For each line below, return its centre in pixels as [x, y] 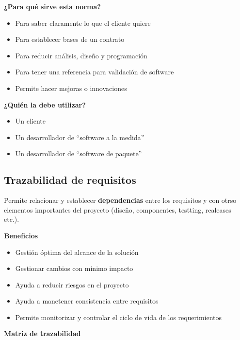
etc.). [12, 219]
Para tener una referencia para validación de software [95, 72]
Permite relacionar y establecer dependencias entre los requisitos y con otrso [120, 200]
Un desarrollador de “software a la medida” [80, 137]
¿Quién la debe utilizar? [45, 104]
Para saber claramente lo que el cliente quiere [83, 23]
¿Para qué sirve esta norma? [52, 6]
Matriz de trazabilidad [42, 333]
